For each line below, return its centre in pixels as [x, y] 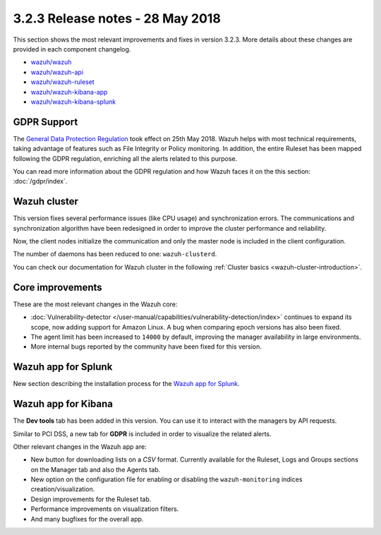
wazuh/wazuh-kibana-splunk [73, 102]
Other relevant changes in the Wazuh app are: [80, 446]
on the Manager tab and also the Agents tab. [96, 469]
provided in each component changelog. [72, 49]
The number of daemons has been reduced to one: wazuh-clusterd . [115, 254]
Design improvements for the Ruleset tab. [91, 499]
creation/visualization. [63, 489]
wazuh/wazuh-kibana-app [69, 92]
